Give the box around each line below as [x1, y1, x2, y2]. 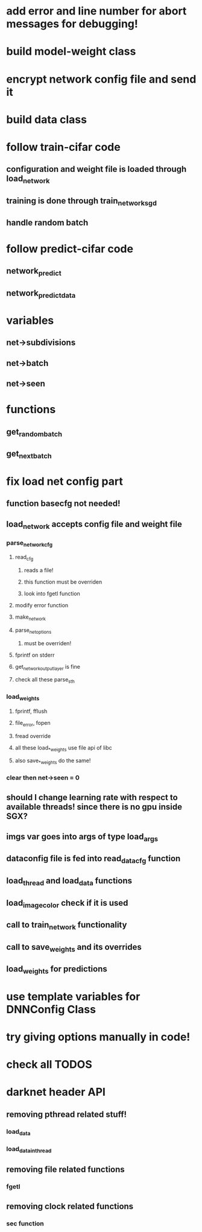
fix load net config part [6, 475, 124, 488]
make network [14, 613, 46, 622]
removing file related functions [6, 1164, 125, 1175]
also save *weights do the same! [14, 757, 91, 766]
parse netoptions [14, 626, 52, 635]
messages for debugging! [6, 17, 139, 31]
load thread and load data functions [6, 876, 133, 888]
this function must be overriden [24, 578, 103, 586]
